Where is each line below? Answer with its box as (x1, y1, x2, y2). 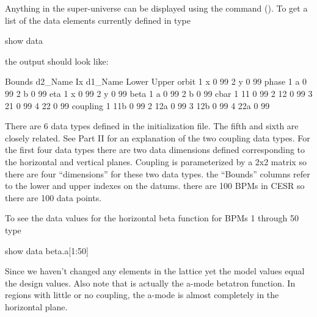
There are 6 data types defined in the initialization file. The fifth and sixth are (5, 119, 299, 132)
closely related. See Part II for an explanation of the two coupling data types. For (5, 131, 310, 144)
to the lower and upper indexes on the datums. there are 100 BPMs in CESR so (5, 179, 305, 192)
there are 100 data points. (5, 191, 102, 204)
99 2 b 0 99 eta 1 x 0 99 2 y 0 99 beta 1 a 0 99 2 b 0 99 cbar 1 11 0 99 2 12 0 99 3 (5, 87, 313, 99)
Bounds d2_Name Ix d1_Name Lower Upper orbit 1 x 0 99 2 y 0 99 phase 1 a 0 (5, 75, 307, 88)
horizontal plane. (5, 300, 68, 313)
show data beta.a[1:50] (5, 244, 89, 257)
